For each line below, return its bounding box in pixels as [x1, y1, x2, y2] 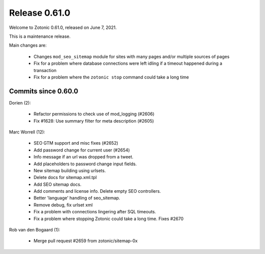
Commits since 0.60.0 [9, 87, 79, 95]
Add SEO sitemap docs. [33, 181, 82, 187]
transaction [33, 67, 56, 73]
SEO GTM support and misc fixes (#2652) [33, 140, 119, 146]
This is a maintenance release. [9, 33, 71, 39]
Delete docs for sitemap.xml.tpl [33, 175, 97, 180]
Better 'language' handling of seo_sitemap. [33, 195, 120, 201]
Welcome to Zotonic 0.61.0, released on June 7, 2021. [9, 25, 117, 30]
